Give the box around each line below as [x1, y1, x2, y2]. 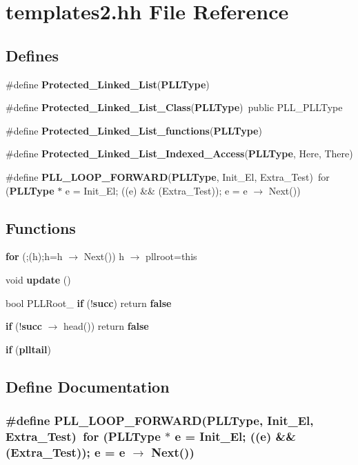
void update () [6, 272, 71, 286]
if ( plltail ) [6, 342, 51, 356]
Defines [6, 44, 59, 66]
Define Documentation [6, 375, 170, 397]
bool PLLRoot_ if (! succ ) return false [6, 295, 172, 310]
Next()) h [83, 249, 125, 264]
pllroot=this [146, 249, 197, 264]
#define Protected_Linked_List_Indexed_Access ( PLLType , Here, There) [6, 146, 353, 161]
